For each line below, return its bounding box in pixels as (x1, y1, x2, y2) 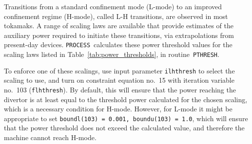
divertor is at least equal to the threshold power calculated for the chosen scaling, (4, 94, 248, 104)
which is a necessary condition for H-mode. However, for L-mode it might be (4, 104, 233, 114)
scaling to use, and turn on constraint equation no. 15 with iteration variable (4, 75, 234, 85)
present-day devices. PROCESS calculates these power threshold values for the (4, 39, 233, 50)
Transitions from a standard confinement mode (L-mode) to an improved (4, 1, 222, 11)
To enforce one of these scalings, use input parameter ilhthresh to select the (4, 65, 235, 75)
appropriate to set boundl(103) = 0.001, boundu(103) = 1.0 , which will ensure (4, 113, 248, 123)
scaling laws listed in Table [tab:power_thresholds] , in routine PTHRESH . (4, 49, 219, 59)
